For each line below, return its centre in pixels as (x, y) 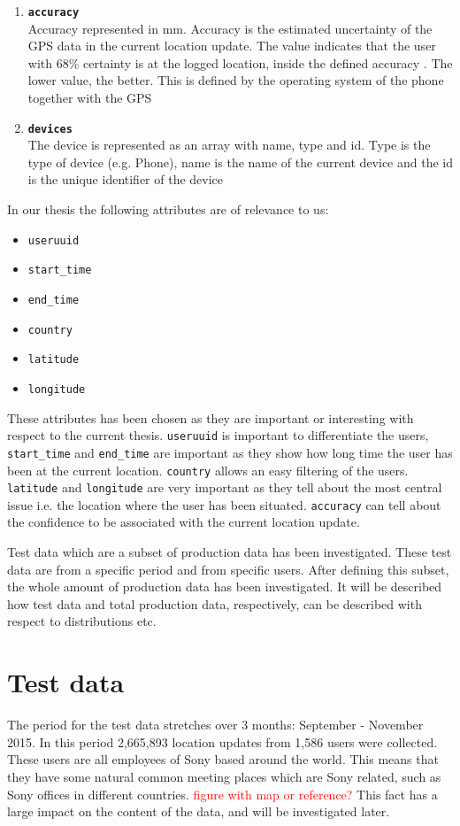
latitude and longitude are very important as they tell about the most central (225, 487)
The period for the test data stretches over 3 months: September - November (215, 725)
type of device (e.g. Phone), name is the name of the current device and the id (241, 162)
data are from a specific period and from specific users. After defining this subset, (228, 569)
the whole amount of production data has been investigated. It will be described (225, 587)
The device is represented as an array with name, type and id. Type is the (229, 145)
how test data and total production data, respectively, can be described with (215, 603)
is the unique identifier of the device (126, 179)
